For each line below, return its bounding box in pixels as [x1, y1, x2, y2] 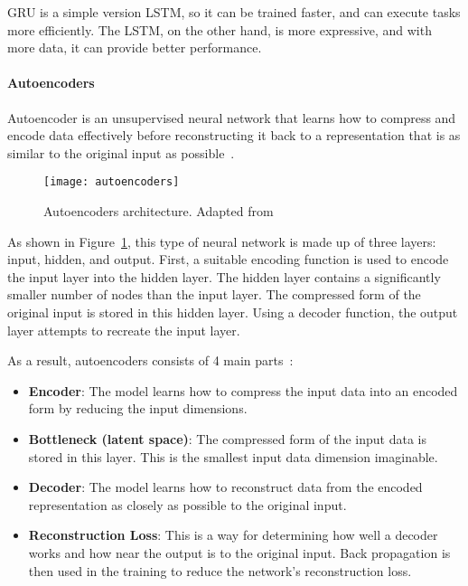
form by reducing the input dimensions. [28, 399, 248, 418]
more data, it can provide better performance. [7, 38, 262, 57]
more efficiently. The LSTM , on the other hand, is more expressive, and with [7, 20, 432, 39]
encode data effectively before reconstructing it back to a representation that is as [7, 126, 461, 145]
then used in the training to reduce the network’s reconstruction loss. [28, 561, 412, 580]
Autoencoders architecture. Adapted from [43, 202, 274, 221]
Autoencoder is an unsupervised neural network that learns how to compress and [7, 108, 456, 127]
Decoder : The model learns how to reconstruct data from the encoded [28, 477, 423, 496]
